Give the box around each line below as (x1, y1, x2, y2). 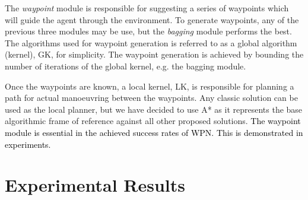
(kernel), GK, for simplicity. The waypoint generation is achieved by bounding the (5, 48, 304, 61)
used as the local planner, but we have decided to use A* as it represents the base (5, 103, 303, 115)
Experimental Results (5, 173, 185, 197)
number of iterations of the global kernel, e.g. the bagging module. (5, 59, 246, 72)
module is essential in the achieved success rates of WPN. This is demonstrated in (5, 126, 303, 138)
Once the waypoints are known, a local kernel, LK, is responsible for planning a (5, 80, 294, 92)
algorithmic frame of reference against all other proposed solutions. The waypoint (5, 115, 301, 127)
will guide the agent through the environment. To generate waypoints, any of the (5, 13, 299, 26)
